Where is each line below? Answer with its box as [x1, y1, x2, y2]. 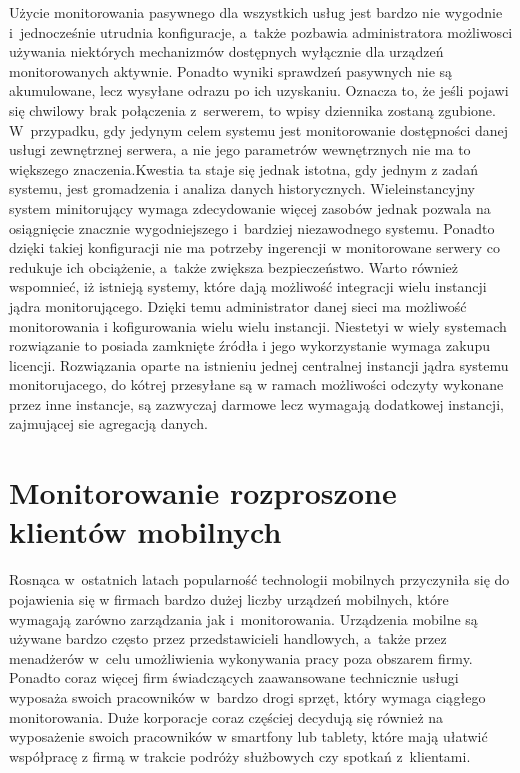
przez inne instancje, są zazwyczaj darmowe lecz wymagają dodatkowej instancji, [9, 393, 504, 414]
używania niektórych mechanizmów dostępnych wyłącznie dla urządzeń [9, 41, 444, 62]
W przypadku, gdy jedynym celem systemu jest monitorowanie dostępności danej [9, 119, 509, 140]
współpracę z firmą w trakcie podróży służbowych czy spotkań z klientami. [9, 745, 471, 766]
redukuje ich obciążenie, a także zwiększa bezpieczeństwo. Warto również [9, 256, 458, 277]
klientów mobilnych [9, 511, 282, 552]
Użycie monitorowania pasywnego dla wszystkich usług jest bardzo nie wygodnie [9, 2, 503, 22]
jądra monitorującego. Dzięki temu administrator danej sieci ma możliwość [9, 295, 467, 316]
